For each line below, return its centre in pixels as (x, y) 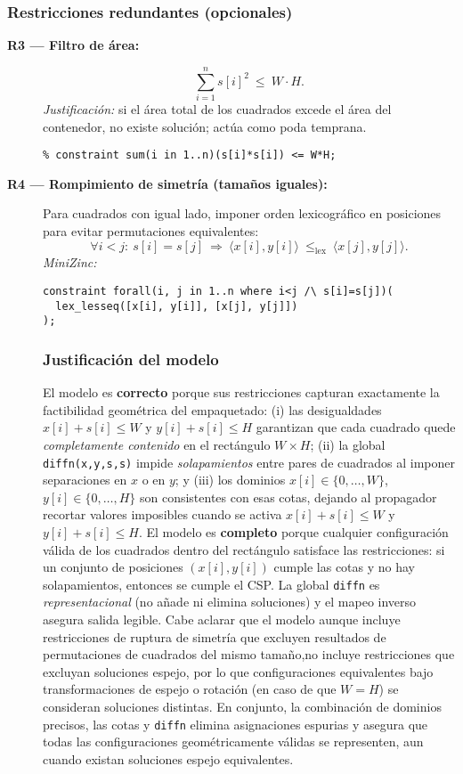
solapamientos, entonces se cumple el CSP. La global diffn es (211, 584)
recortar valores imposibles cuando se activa (162, 514)
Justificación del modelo (131, 358)
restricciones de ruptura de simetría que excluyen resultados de (215, 636)
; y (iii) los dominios (230, 480)
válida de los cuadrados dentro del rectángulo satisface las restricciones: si (244, 549)
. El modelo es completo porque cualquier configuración (293, 531)
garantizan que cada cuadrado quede (356, 427)
